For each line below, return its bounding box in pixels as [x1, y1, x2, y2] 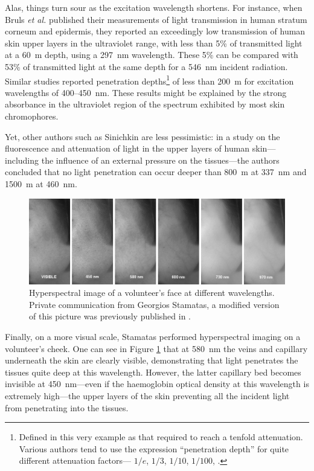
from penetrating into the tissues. [5, 401, 129, 414]
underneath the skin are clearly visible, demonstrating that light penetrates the [5, 354, 298, 367]
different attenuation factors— [19, 454, 132, 467]
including [5, 153, 39, 166]
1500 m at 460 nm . [5, 177, 77, 190]
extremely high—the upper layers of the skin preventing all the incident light [5, 389, 290, 402]
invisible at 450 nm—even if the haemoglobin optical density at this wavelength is [5, 377, 309, 390]
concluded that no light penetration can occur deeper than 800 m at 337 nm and [5, 165, 307, 178]
